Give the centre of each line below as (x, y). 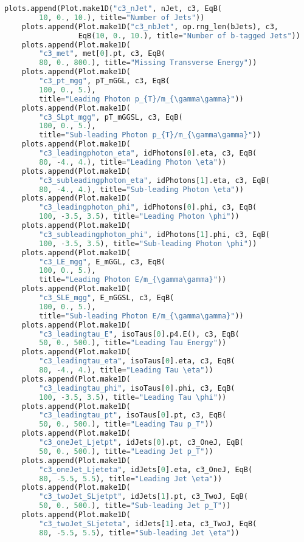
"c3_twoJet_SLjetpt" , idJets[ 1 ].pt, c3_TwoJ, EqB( (143, 497)
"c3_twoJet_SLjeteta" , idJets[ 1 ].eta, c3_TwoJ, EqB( (148, 523)
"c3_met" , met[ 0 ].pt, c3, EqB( (102, 54)
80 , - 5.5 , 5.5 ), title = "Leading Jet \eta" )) (131, 479)
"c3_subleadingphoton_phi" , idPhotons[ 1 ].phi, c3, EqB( (154, 234)
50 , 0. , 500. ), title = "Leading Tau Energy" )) (133, 343)
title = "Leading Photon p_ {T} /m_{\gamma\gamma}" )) (141, 99)
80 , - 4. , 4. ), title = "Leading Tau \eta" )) (126, 370)
